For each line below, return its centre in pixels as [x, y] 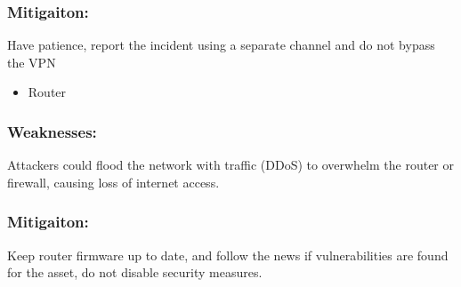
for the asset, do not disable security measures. [135, 272]
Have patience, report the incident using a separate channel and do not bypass [221, 45]
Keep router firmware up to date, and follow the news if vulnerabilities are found [228, 255]
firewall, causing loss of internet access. [113, 182]
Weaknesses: [52, 131]
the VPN [32, 62]
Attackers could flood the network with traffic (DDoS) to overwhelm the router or [230, 165]
